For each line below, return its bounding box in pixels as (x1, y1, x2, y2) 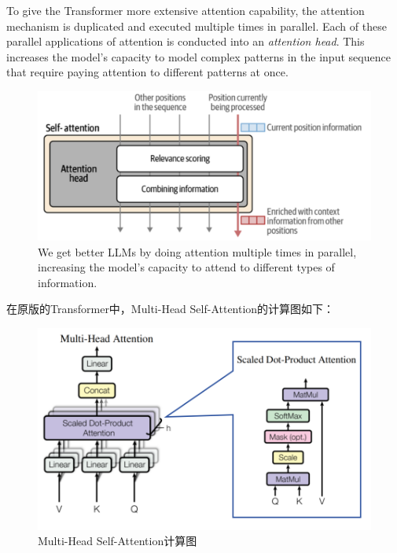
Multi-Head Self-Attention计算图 (38, 533, 197, 549)
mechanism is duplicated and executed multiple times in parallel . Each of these (6, 17, 387, 34)
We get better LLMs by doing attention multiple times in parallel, (38, 243, 357, 260)
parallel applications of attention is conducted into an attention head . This (6, 33, 365, 50)
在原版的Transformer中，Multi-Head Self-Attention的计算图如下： (6, 300, 335, 317)
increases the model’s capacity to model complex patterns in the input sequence (6, 48, 391, 65)
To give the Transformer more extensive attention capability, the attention (6, 2, 365, 18)
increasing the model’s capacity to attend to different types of (38, 259, 335, 275)
